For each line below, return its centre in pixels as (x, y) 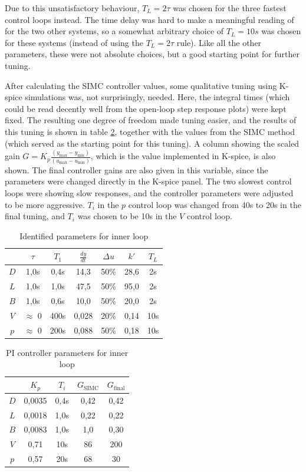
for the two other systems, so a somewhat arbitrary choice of (114, 31)
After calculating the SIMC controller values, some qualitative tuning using (141, 85)
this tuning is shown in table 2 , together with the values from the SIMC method (150, 131)
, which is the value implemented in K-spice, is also (183, 156)
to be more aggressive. (45, 204)
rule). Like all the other (219, 42)
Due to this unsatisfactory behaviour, (72, 8)
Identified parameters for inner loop (84, 235)
